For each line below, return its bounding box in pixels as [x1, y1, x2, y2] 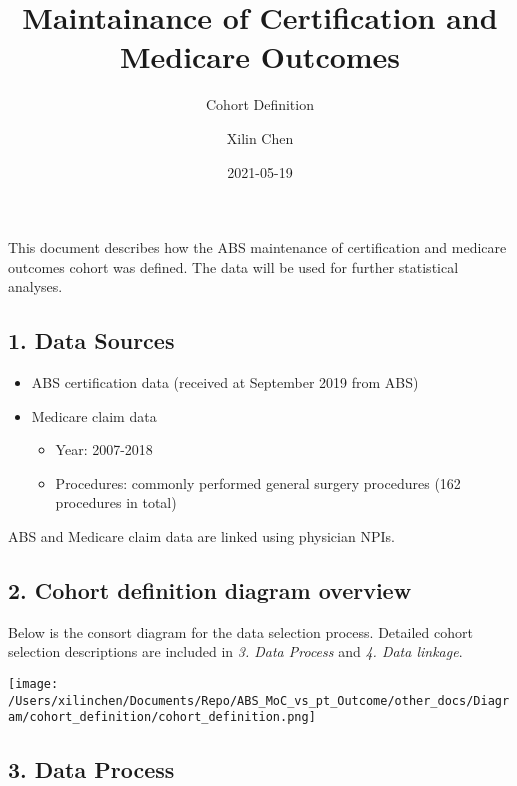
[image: [8, 677, 59, 692]
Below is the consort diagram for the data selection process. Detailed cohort [8, 621, 473, 642]
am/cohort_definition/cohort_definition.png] [8, 710, 316, 725]
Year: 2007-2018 [55, 439, 153, 460]
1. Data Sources [8, 325, 175, 356]
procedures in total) [55, 492, 177, 513]
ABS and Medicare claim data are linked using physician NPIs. [8, 526, 395, 547]
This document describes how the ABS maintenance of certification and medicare [8, 237, 507, 258]
